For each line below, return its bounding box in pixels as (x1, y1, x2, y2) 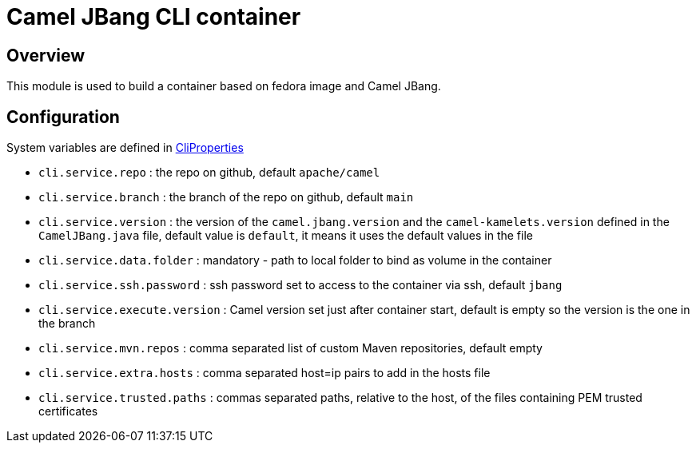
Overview (6, 45, 86, 66)
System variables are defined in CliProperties (6, 141, 244, 155)
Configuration (6, 106, 120, 127)
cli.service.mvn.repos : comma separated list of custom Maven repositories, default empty (38, 341, 543, 356)
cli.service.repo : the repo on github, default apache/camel (38, 165, 380, 180)
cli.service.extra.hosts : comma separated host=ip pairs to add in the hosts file (38, 366, 491, 380)
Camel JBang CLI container (6, 3, 301, 30)
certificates (38, 404, 98, 419)
